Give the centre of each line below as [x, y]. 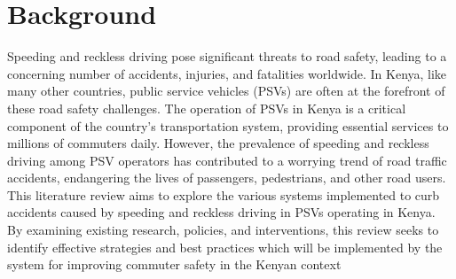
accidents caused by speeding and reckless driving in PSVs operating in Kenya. [221, 212]
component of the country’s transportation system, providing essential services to [228, 125]
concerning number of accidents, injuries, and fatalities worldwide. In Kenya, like [227, 73]
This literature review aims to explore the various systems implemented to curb [224, 194]
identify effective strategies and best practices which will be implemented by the [225, 247]
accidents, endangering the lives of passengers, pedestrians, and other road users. [227, 178]
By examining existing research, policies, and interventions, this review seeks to [223, 230]
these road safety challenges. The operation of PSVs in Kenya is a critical [207, 108]
